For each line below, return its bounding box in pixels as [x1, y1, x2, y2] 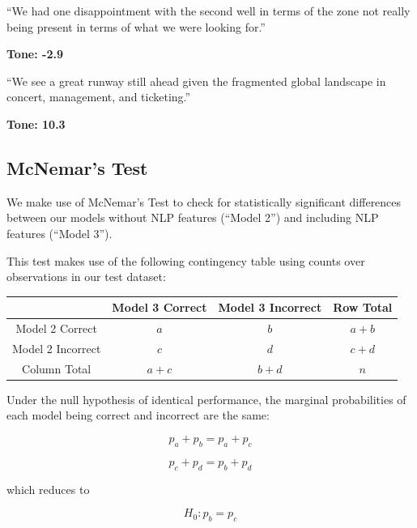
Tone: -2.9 [6, 45, 63, 62]
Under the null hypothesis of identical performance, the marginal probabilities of [6, 390, 406, 407]
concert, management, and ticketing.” [6, 88, 191, 105]
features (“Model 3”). [6, 224, 113, 241]
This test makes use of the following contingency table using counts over [6, 252, 365, 269]
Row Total [333, 299, 393, 316]
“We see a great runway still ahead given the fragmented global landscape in [6, 72, 386, 89]
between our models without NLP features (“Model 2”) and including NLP [6, 209, 379, 226]
